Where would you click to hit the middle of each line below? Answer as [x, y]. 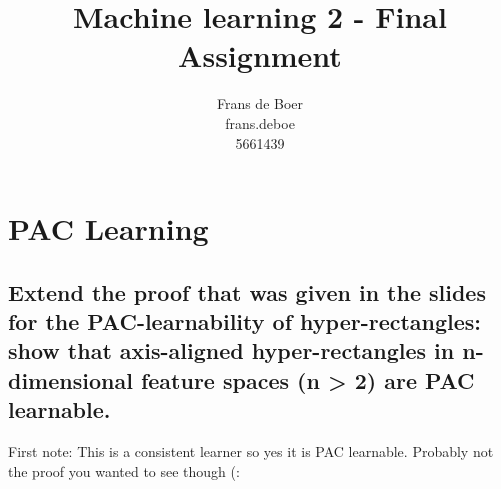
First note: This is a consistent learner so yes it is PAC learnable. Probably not [251, 451]
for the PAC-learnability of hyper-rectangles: [245, 321]
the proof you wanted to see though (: [124, 470]
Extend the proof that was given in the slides [247, 291]
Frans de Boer [260, 103]
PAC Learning [108, 228]
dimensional [70, 379]
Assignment [260, 55]
